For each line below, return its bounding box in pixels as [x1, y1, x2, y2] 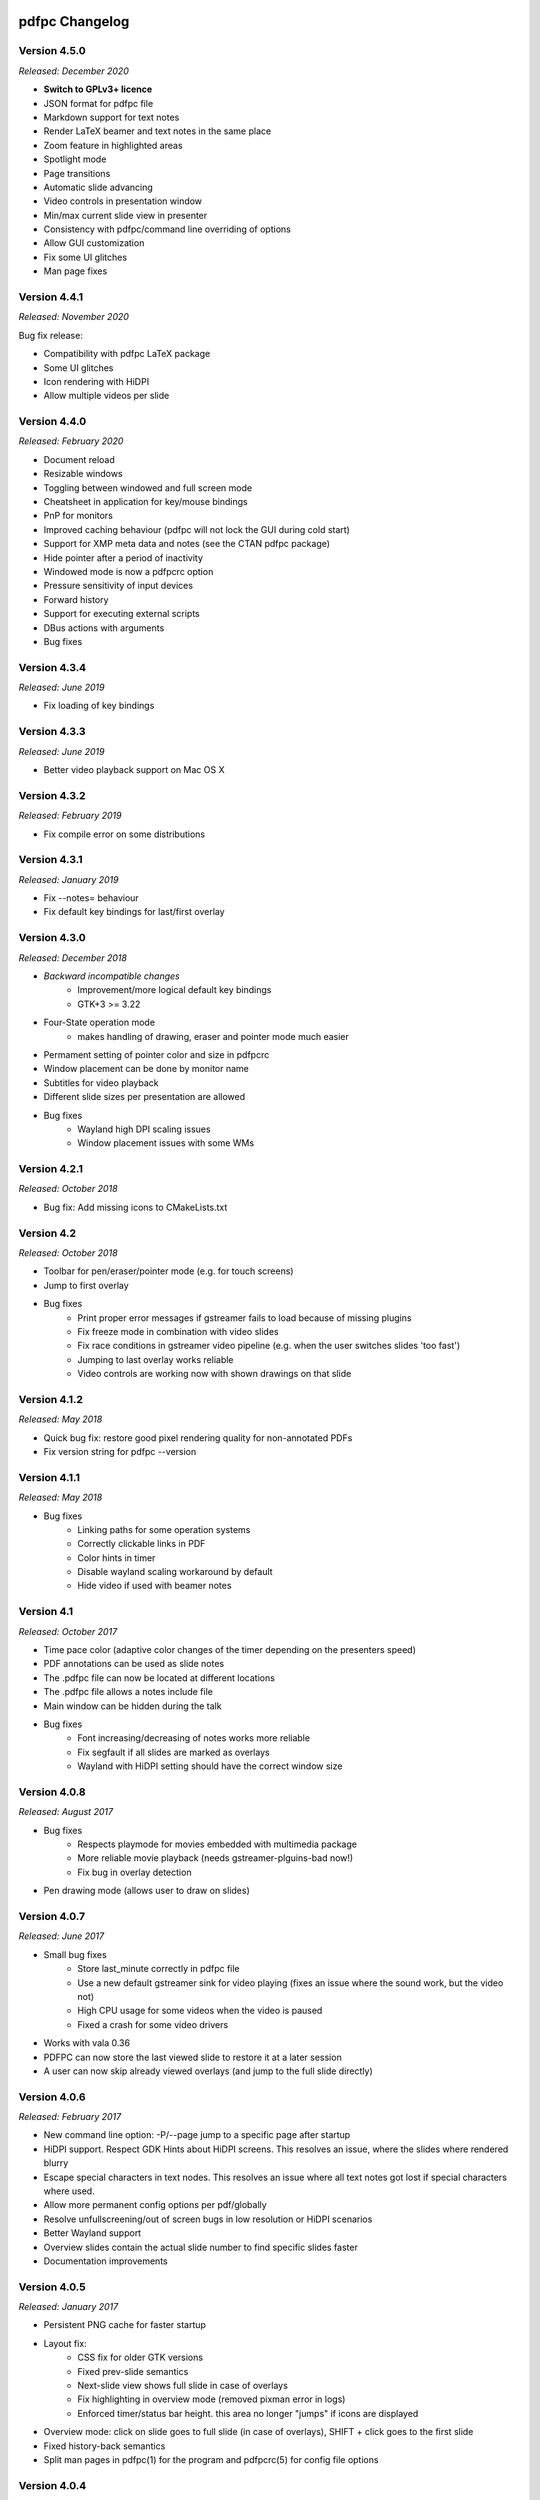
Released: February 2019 [18, 810, 122, 822]
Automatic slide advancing [43, 181, 154, 193]
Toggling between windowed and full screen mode [43, 481, 253, 494]
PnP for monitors [43, 510, 114, 522]
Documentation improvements [43, 2255, 169, 2267]
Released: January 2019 [18, 873, 119, 885]
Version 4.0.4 [18, 2478, 87, 2492]
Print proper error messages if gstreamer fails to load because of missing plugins [77, 1311, 412, 1324]
